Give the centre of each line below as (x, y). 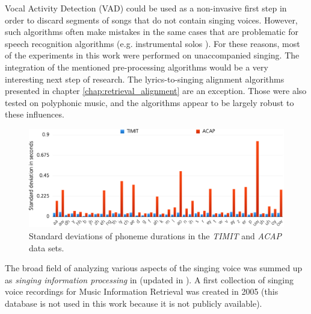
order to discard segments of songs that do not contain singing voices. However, (151, 20)
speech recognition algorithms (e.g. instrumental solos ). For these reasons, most (152, 43)
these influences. (35, 114)
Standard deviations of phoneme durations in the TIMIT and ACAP (155, 236)
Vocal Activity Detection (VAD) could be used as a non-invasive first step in (146, 8)
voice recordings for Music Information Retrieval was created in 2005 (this (142, 291)
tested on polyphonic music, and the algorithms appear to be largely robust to (149, 102)
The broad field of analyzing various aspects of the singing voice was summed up (154, 268)
